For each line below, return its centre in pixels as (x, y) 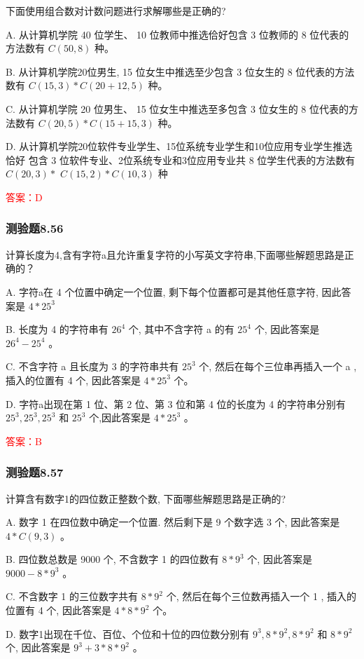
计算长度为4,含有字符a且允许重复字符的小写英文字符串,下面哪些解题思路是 (175, 254)
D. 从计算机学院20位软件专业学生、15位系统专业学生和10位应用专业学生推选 (179, 146)
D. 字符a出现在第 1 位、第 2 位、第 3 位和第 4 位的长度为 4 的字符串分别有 (176, 403)
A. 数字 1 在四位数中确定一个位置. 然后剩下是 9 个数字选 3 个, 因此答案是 (173, 522)
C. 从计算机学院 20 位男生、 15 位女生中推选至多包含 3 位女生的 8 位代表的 (177, 108)
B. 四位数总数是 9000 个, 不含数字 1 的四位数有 (112, 559)
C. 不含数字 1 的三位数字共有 (72, 596)
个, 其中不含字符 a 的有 (181, 329)
